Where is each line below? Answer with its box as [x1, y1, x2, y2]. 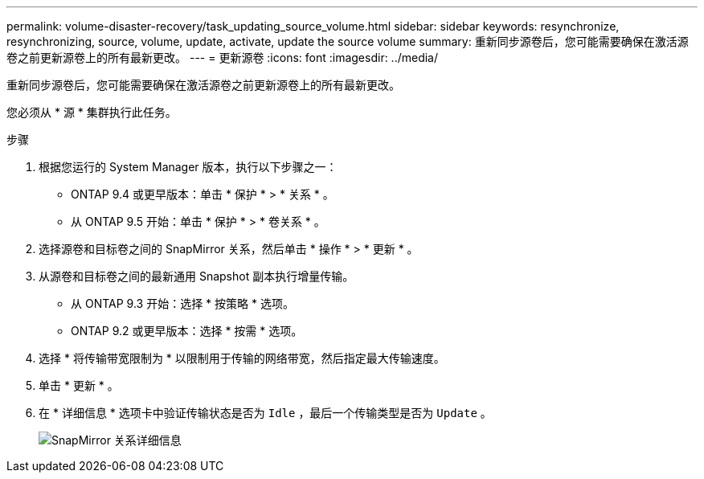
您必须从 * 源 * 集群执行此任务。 [6, 105, 177, 119]
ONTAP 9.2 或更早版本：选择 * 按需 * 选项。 [71, 324, 303, 338]
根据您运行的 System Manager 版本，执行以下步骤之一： [39, 160, 338, 174]
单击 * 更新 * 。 [39, 379, 119, 392]
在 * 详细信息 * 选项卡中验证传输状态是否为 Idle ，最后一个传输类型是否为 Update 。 [39, 406, 492, 420]
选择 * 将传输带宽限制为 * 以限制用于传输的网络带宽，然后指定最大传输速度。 [39, 351, 445, 365]
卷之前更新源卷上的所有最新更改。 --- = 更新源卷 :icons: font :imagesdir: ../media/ [6, 51, 439, 64]
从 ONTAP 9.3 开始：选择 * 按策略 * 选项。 [71, 297, 294, 310]
